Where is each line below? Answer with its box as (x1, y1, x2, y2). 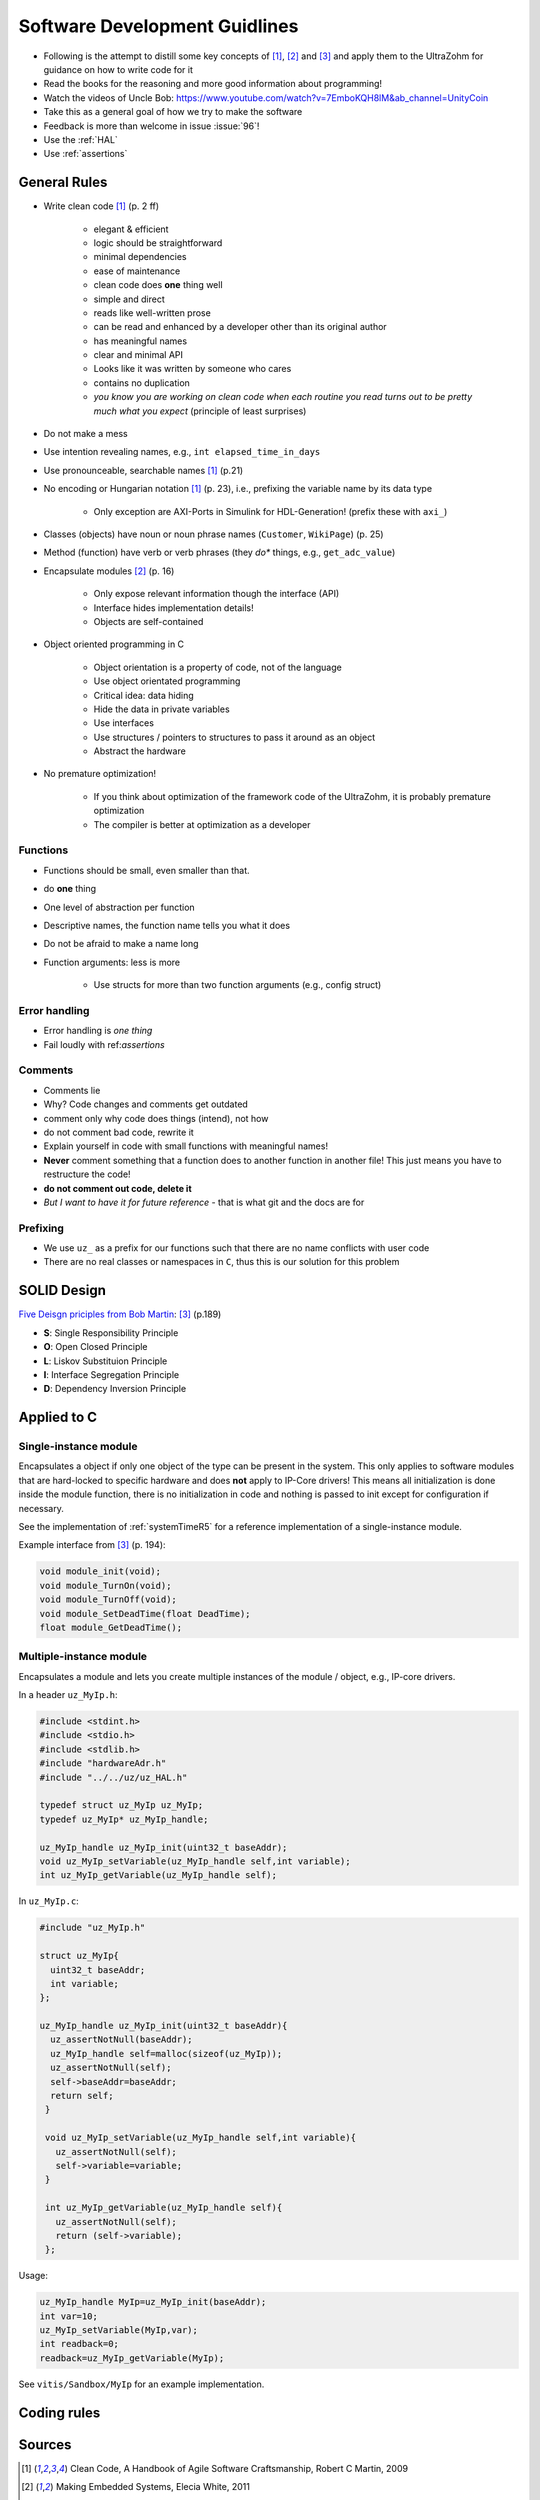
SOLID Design (18, 1282, 107, 1299)
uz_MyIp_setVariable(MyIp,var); (39, 2325, 199, 2336)
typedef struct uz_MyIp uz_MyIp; (39, 1800, 204, 1811)
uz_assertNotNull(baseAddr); (50, 2034, 194, 2045)
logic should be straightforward (93, 236, 223, 249)
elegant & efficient (93, 223, 169, 235)
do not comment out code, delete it (43, 1182, 192, 1194)
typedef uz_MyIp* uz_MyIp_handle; (39, 1813, 209, 1825)
